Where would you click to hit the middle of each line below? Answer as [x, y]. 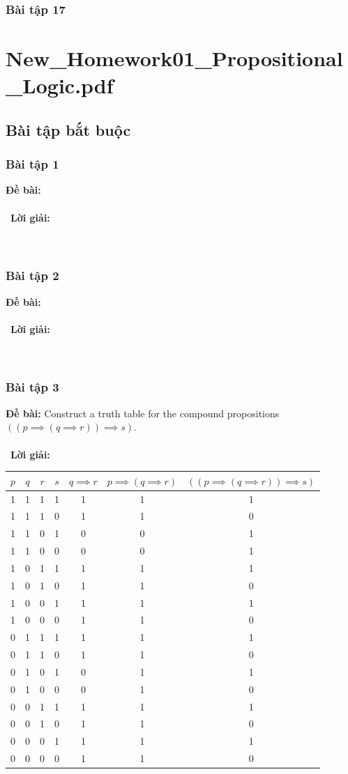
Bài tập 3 [32, 387]
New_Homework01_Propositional [174, 58]
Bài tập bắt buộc [68, 129]
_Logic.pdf [60, 85]
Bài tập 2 [32, 276]
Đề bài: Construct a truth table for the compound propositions [143, 413]
